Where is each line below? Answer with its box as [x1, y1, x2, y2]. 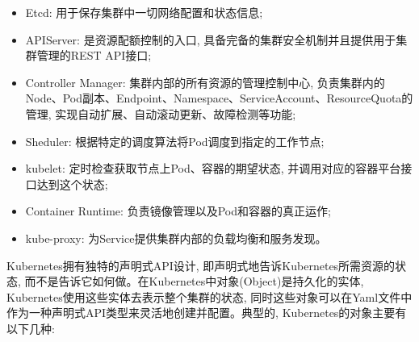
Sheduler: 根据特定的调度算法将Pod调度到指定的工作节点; [25, 132, 325, 149]
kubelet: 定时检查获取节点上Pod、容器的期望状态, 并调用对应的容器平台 [25, 160, 401, 177]
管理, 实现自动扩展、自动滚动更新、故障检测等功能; [25, 105, 296, 122]
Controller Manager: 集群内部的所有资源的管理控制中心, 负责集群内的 [25, 73, 385, 90]
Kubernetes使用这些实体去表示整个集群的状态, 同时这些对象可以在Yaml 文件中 [6, 288, 413, 305]
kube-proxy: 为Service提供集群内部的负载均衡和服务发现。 [25, 229, 327, 246]
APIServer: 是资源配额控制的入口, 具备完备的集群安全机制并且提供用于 [25, 31, 396, 48]
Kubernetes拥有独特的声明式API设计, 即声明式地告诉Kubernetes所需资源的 [6, 256, 396, 273]
